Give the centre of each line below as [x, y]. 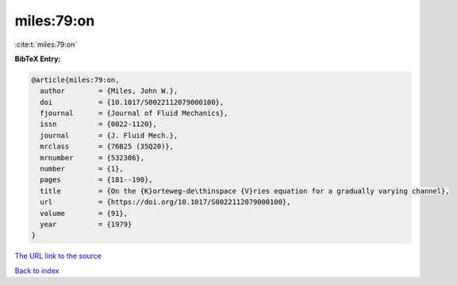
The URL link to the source [58, 256]
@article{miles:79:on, [75, 80]
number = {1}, [82, 169]
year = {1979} [86, 224]
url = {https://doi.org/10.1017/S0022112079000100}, [165, 202]
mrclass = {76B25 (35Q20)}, [107, 146]
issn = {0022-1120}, [99, 124]
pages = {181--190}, [97, 180]
